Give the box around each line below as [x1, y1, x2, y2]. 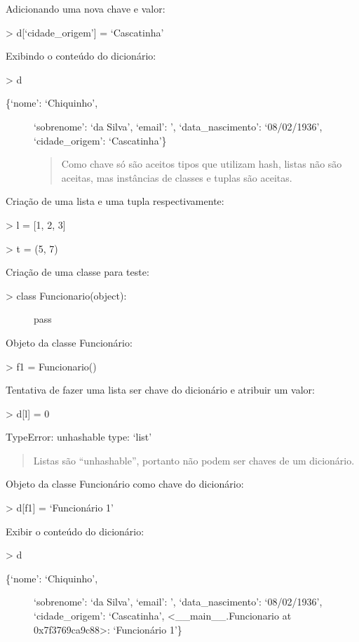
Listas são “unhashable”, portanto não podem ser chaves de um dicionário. [33, 453, 355, 467]
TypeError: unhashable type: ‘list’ [6, 429, 152, 444]
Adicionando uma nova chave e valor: [6, 1, 165, 15]
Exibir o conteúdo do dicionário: [6, 523, 144, 538]
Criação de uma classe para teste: [6, 265, 149, 279]
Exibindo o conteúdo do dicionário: [6, 48, 156, 63]
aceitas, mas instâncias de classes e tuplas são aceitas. [61, 170, 292, 185]
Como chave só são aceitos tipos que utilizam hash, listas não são [61, 156, 342, 171]
